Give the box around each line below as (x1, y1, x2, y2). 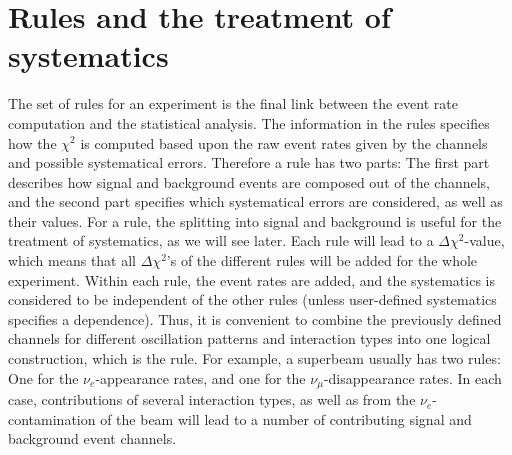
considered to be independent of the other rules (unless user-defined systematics (8, 289, 497, 310)
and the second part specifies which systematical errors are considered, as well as (8, 191, 503, 212)
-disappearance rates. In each (323, 367, 502, 388)
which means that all (8, 250, 137, 271)
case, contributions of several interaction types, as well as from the (8, 389, 416, 410)
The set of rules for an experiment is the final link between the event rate (8, 93, 458, 114)
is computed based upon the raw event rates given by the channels (80, 132, 488, 153)
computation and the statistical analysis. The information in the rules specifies (8, 112, 490, 133)
